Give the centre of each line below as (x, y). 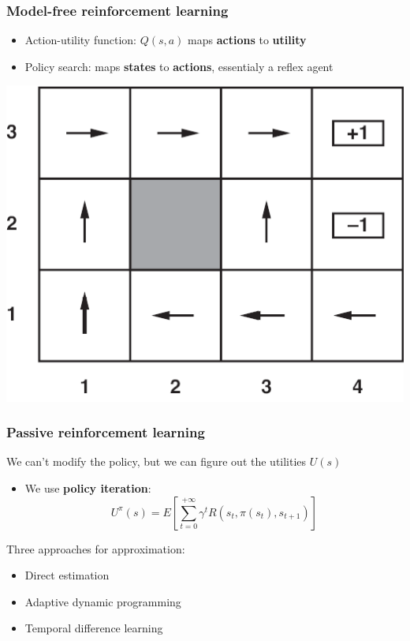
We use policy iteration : (88, 488)
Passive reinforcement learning (106, 432)
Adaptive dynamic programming (103, 601)
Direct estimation (67, 575)
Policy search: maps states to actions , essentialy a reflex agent (179, 66)
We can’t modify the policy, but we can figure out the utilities (157, 461)
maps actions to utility (247, 40)
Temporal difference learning (94, 628)
